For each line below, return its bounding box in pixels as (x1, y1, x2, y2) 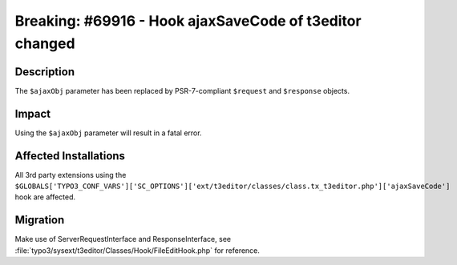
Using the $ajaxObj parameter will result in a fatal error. (14, 128, 202, 138)
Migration (14, 213, 65, 227)
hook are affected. (14, 192, 76, 202)
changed (14, 34, 75, 52)
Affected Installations (14, 149, 126, 163)
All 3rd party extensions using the (14, 170, 127, 179)
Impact (14, 106, 51, 120)
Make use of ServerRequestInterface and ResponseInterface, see (14, 235, 232, 244)
